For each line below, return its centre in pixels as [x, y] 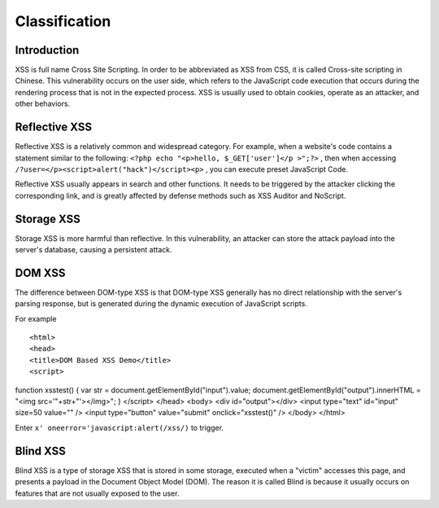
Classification [63, 21]
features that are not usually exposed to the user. [97, 493]
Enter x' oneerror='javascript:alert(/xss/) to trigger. [119, 427]
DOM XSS [40, 273]
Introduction [47, 50]
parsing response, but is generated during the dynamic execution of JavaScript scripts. [161, 304]
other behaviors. [43, 104]
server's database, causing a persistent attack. [93, 250]
